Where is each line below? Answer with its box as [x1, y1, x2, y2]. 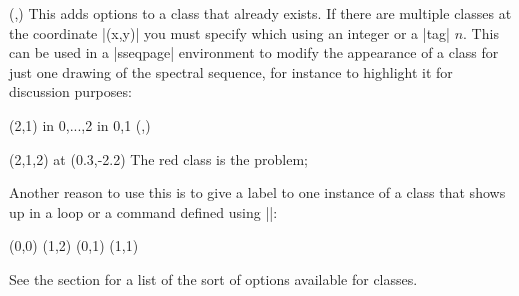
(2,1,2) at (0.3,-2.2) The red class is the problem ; [9, 148, 308, 169]
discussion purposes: [9, 81, 132, 102]
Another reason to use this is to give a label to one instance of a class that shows [9, 182, 506, 203]
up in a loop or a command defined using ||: [9, 201, 278, 222]
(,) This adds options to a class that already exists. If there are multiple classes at [9, 3, 512, 23]
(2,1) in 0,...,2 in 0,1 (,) [9, 114, 151, 135]
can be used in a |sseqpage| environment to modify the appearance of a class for [9, 42, 499, 63]
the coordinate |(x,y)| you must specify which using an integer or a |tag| [9, 22, 450, 43]
